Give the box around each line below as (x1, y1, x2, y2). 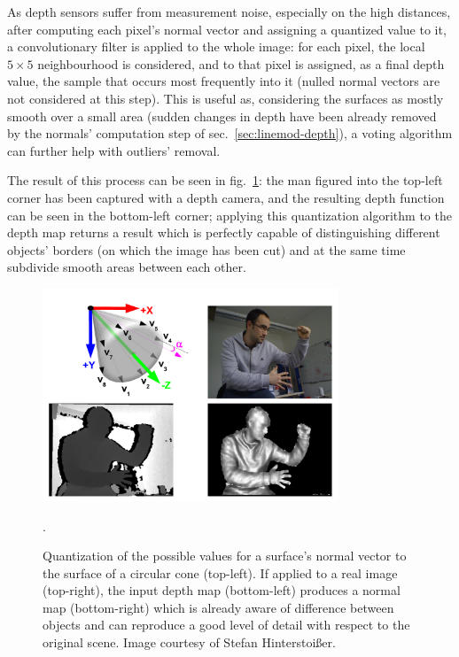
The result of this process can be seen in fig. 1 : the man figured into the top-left (7, 171, 443, 189)
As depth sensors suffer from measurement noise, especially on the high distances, (7, 3, 451, 20)
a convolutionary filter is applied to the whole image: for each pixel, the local (7, 37, 425, 56)
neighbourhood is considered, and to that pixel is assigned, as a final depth (37, 54, 445, 73)
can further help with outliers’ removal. (7, 141, 221, 159)
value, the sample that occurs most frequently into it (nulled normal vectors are (7, 72, 440, 90)
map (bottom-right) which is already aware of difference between (43, 598, 394, 616)
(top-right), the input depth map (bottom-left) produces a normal (43, 581, 401, 599)
